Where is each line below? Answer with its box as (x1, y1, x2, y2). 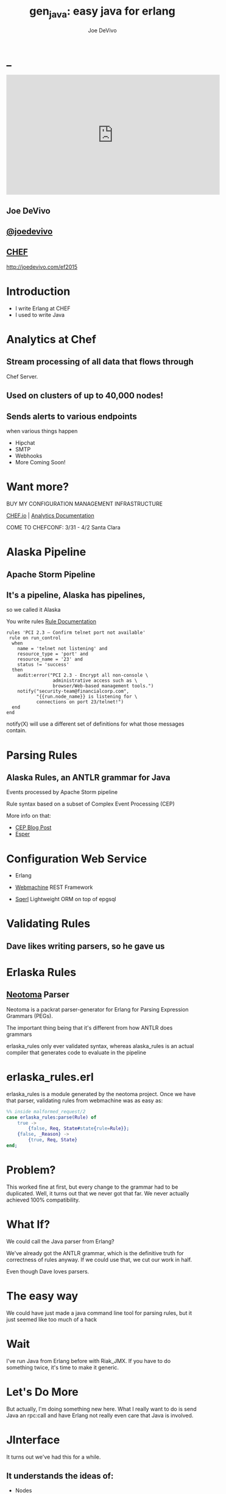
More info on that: (6, 812, 51, 820)
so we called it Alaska (6, 606, 61, 614)
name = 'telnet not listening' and (17, 646, 108, 652)
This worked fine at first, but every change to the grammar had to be (6, 1183, 178, 1191)
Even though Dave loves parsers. (6, 1267, 90, 1275)
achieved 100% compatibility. (6, 1196, 80, 1203)
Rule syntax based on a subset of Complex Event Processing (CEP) (6, 800, 175, 808)
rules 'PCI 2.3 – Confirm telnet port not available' (6, 629, 146, 636)
